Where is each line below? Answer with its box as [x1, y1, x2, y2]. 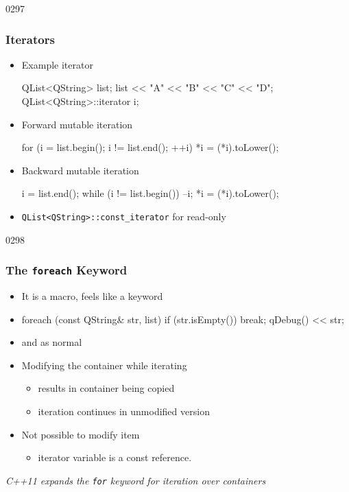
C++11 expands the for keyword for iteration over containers [5, 473, 266, 487]
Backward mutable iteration [21, 163, 139, 177]
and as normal [21, 335, 82, 349]
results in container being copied [38, 381, 175, 395]
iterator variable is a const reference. [38, 450, 192, 465]
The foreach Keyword [5, 261, 128, 279]
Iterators [5, 30, 55, 47]
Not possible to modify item [21, 427, 140, 441]
